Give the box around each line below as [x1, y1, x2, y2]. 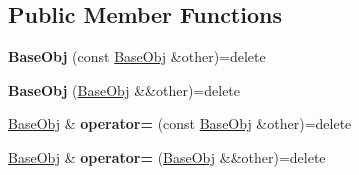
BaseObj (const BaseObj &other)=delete [8, 46, 266, 67]
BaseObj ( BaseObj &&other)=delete [8, 79, 241, 100]
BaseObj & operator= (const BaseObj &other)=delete [8, 113, 352, 134]
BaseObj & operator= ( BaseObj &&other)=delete [8, 146, 326, 167]
